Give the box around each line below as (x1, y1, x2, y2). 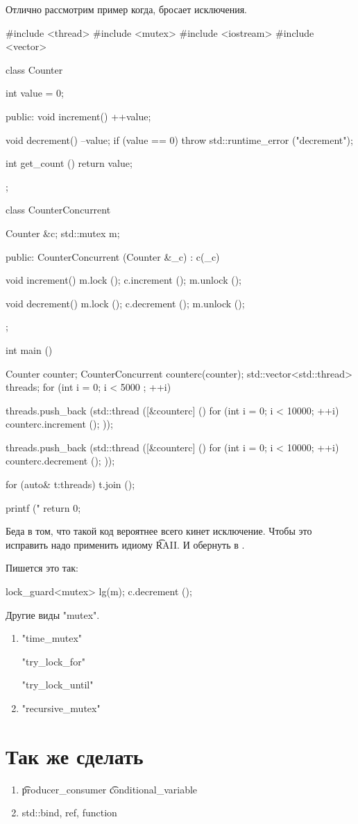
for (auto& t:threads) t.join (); (6, 477, 135, 492)
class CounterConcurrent (6, 202, 111, 217)
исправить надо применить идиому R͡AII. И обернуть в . (6, 537, 245, 551)
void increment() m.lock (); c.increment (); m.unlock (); (6, 273, 241, 287)
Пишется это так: (6, 560, 79, 575)
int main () (6, 342, 53, 357)
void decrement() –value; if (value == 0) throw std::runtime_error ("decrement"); (6, 132, 353, 147)
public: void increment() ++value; (6, 108, 151, 123)
